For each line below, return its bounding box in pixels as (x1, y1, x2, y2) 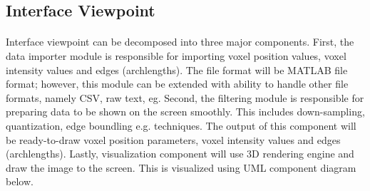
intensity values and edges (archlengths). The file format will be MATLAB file (6, 62, 348, 77)
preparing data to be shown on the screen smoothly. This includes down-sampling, (6, 104, 365, 119)
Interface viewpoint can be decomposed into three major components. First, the (6, 34, 354, 49)
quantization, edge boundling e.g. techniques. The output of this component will (6, 118, 356, 133)
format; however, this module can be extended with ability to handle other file (6, 76, 349, 91)
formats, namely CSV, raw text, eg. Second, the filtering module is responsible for (6, 90, 364, 105)
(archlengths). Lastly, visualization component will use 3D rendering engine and (6, 146, 354, 161)
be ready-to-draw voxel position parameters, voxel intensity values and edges (6, 132, 341, 147)
